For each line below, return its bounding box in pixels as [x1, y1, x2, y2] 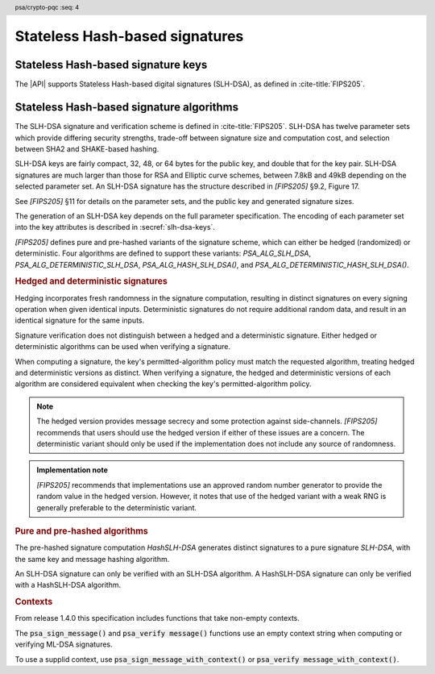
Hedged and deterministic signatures [14, 276, 168, 287]
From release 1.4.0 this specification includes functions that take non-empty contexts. [14, 614, 300, 623]
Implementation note [36, 465, 108, 475]
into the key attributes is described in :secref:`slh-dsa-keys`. [14, 223, 215, 232]
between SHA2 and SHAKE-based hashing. [14, 144, 159, 154]
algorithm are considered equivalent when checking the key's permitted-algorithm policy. [14, 379, 312, 389]
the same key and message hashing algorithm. [14, 554, 170, 564]
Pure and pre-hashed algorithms [14, 525, 148, 536]
